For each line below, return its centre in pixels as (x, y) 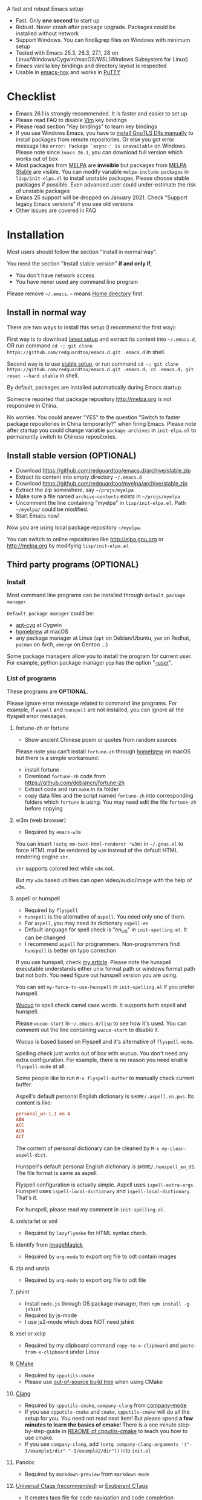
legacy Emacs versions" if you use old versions (74, 204)
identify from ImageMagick (49, 1244)
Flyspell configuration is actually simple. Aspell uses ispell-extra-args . (105, 1185)
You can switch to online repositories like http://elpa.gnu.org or (85, 539)
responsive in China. (32, 405)
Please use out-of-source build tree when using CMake (93, 1382)
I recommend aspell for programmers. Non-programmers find (102, 944)
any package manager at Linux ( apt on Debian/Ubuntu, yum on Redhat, (103, 638)
